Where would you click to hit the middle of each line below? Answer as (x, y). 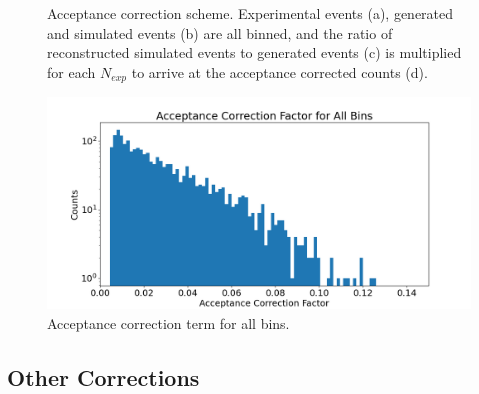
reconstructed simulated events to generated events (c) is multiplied (254, 52)
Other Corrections (103, 376)
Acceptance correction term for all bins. (168, 322)
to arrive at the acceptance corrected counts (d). (279, 71)
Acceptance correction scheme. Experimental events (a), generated (250, 13)
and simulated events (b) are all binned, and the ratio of (220, 32)
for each (71, 71)
